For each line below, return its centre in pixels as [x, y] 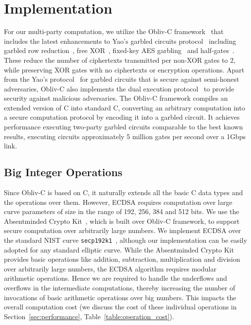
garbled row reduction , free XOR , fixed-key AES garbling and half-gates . [119, 50]
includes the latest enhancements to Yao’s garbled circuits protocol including [120, 41]
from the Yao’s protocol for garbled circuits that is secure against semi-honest [122, 79]
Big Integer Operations [63, 172]
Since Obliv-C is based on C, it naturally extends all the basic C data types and [124, 192]
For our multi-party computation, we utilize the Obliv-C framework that [114, 31]
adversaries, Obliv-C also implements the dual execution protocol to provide [119, 88]
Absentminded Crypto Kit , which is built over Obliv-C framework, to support [122, 221]
